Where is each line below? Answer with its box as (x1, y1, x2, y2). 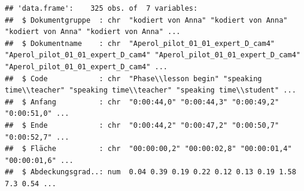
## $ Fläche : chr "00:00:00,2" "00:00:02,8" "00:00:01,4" (5, 144, 292, 153)
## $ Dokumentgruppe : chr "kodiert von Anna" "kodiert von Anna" (5, 16, 288, 24)
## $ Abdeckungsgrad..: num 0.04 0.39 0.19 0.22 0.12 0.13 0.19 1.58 (5, 168, 296, 177)
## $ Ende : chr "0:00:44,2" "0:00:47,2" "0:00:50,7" (5, 121, 279, 130)
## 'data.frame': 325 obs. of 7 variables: (5, 4, 198, 13)
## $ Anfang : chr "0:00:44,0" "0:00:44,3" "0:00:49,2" (5, 97, 279, 106)
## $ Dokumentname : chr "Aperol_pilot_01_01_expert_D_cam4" (5, 39, 275, 48)
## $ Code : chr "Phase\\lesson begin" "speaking (5, 74, 262, 83)
